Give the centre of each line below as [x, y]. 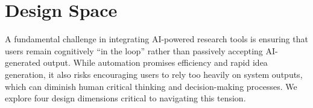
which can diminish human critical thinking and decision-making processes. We [151, 86]
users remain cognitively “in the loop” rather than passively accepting [134, 50]
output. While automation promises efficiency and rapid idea [155, 62]
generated [23, 62]
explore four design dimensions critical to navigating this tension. [125, 98]
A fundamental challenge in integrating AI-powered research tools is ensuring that [156, 39]
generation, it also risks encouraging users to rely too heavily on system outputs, [154, 74]
